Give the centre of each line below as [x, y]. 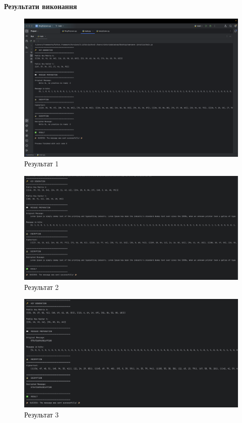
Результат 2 [42, 287]
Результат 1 [42, 164]
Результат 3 [42, 414]
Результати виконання [41, 6]
